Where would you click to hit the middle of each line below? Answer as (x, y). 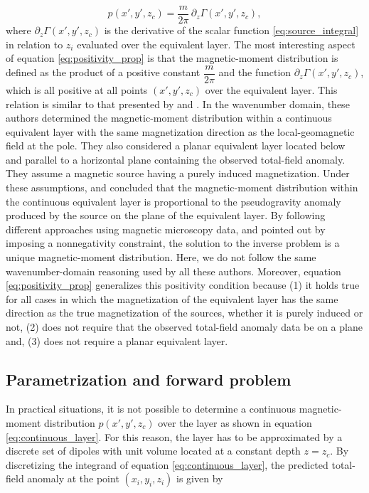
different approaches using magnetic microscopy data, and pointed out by (166, 229)
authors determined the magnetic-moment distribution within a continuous (169, 118)
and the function (255, 72)
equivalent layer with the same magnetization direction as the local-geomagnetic (180, 131)
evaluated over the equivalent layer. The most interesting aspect (216, 44)
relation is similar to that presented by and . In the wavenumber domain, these (178, 104)
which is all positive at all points (77, 89)
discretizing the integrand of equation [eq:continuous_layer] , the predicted (167, 464)
